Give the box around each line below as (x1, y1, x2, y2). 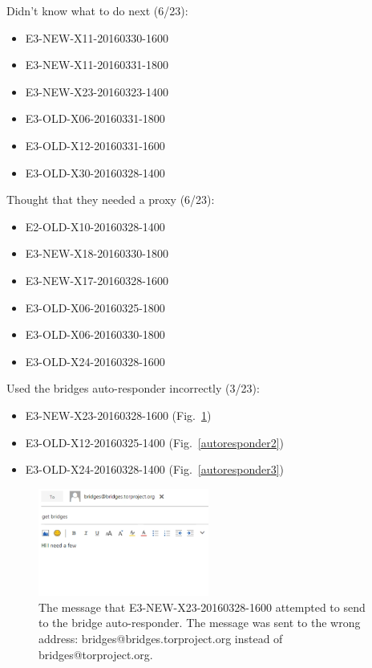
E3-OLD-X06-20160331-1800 (25, 110, 165, 127)
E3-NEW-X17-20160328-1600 (25, 271, 168, 288)
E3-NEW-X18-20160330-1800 (25, 245, 168, 262)
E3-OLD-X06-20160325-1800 (25, 299, 165, 316)
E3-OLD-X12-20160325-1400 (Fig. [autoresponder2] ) (25, 434, 284, 450)
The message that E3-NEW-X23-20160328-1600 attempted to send (38, 598, 366, 615)
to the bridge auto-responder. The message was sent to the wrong (38, 614, 361, 631)
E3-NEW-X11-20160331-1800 (25, 56, 168, 73)
